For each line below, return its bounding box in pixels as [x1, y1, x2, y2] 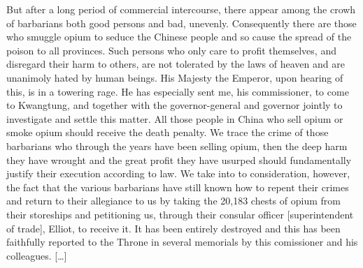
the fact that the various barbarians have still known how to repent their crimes [6, 179, 349, 194]
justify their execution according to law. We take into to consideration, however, [6, 166, 350, 181]
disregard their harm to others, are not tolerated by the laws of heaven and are [6, 57, 345, 71]
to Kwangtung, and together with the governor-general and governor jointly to [6, 98, 343, 112]
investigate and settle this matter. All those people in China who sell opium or [6, 111, 343, 126]
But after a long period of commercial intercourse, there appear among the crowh [6, 2, 356, 16]
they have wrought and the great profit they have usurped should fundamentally [6, 152, 352, 167]
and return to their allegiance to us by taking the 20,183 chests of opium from [6, 193, 341, 208]
